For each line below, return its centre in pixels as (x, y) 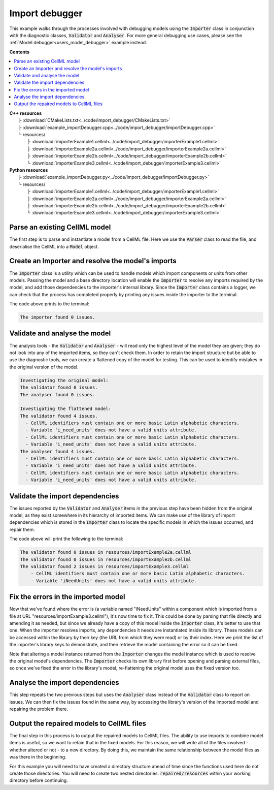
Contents (20, 52)
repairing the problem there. (39, 709)
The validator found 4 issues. (59, 416)
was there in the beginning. (38, 757)
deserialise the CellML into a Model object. (54, 246)
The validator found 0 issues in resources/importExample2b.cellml (106, 559)
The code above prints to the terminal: (49, 304)
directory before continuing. (39, 780)
